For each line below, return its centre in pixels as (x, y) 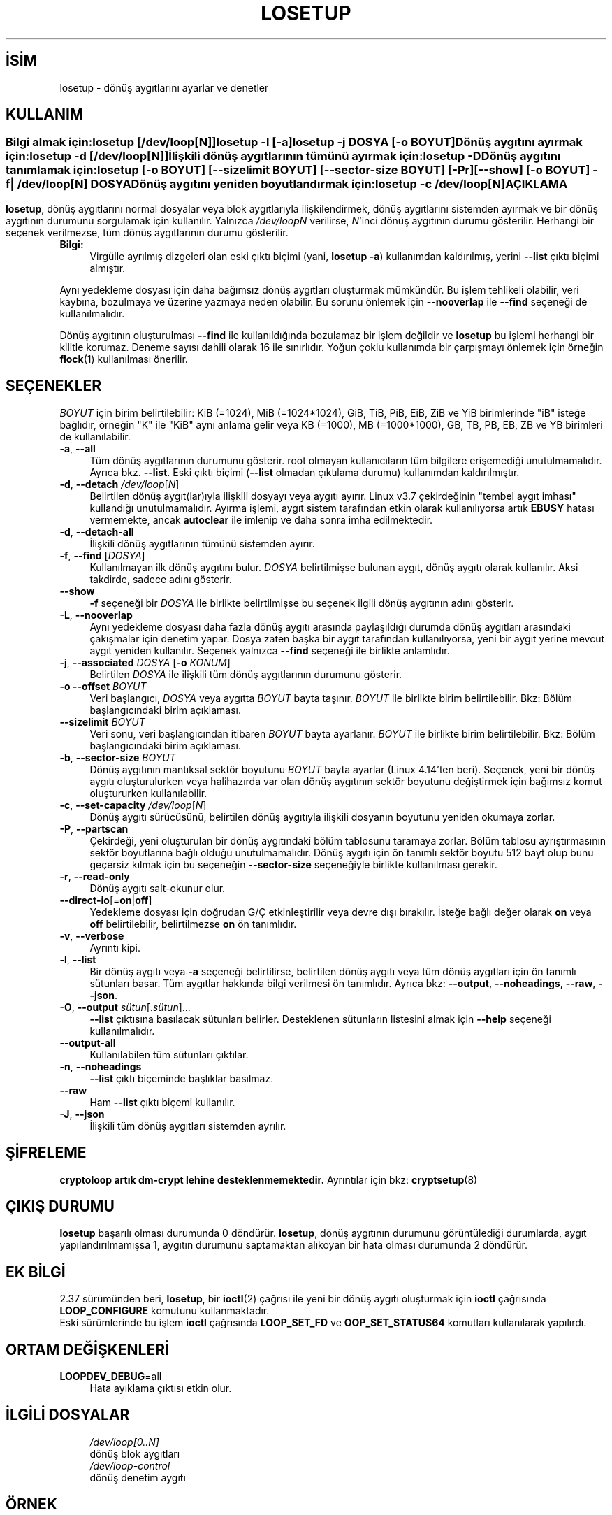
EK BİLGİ (36, 1272)
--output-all (88, 1042)
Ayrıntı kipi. (115, 947)
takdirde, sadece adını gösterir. (161, 579)
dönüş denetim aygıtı (138, 1477)
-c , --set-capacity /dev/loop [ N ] (133, 805)
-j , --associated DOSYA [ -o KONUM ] (145, 662)
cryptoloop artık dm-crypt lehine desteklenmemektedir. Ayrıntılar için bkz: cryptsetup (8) (269, 1179)
